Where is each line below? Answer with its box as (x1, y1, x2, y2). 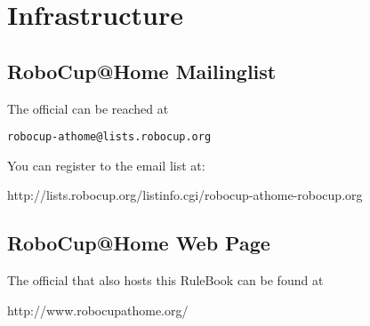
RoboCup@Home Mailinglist (7, 57, 277, 84)
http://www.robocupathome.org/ (7, 300, 189, 319)
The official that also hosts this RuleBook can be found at (7, 271, 324, 290)
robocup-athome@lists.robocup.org (7, 131, 212, 144)
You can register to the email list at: (7, 155, 205, 174)
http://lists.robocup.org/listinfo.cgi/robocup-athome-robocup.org (7, 186, 363, 204)
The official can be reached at (7, 99, 169, 117)
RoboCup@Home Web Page (7, 229, 270, 257)
